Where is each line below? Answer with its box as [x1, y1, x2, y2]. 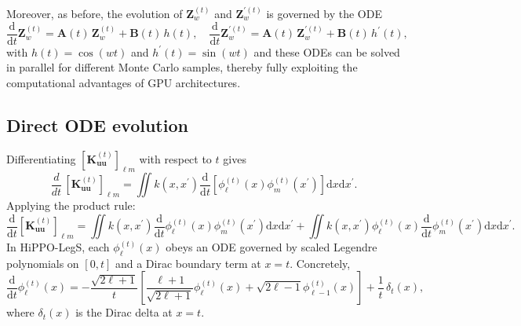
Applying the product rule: [6, 197, 136, 214]
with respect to [139, 150, 212, 167]
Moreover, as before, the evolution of [6, 5, 183, 21]
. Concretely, [290, 255, 351, 271]
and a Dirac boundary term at [115, 255, 261, 271]
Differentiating [6, 150, 76, 167]
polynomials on [6, 255, 79, 271]
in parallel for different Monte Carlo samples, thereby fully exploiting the [6, 59, 358, 75]
